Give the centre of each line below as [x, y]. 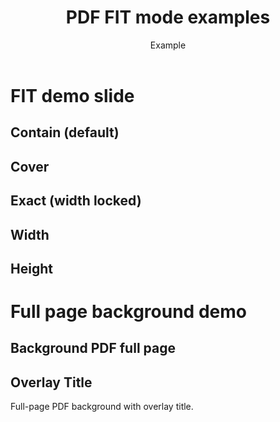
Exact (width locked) [76, 201]
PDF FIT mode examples [168, 17]
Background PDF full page [93, 348]
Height [31, 268]
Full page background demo [128, 312]
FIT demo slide [72, 95]
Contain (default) [65, 132]
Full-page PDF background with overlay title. [102, 407]
